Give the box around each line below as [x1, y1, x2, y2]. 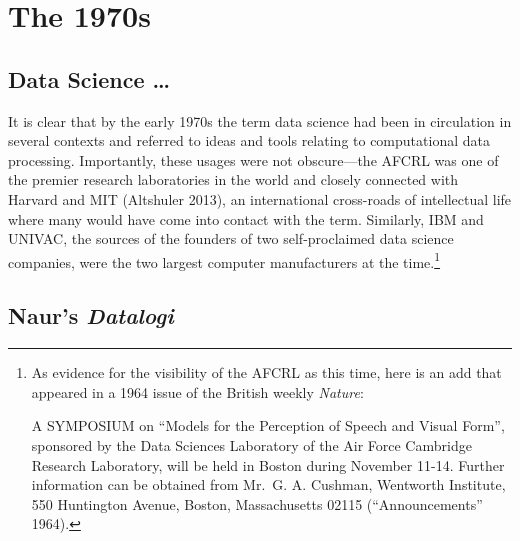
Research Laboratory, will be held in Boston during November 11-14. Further [31, 454, 505, 475]
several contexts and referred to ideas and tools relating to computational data [8, 130, 490, 151]
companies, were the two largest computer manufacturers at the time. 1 [8, 248, 441, 272]
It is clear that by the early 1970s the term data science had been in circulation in [8, 110, 512, 131]
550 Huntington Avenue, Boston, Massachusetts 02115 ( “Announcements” [31, 493, 483, 514]
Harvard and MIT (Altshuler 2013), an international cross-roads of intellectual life [8, 188, 512, 209]
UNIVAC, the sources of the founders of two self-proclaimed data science [8, 228, 454, 249]
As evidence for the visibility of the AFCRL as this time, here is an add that [31, 362, 502, 383]
